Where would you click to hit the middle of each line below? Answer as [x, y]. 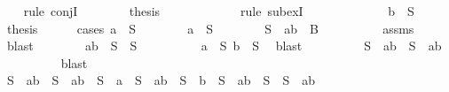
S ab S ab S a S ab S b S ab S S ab [161, 80]
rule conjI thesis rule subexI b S [219, 11]
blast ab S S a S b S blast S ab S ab [224, 46]
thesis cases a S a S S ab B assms [210, 28]
